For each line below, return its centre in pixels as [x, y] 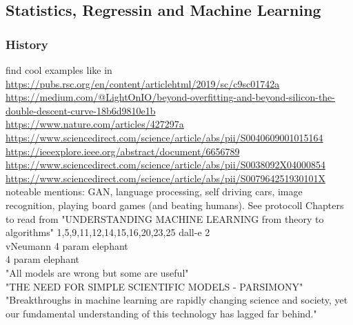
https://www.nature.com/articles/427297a [95, 124]
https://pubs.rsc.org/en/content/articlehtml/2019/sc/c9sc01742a [143, 83]
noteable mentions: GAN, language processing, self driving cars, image [154, 191]
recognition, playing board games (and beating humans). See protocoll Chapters [175, 205]
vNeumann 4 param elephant [67, 245]
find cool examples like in [59, 70]
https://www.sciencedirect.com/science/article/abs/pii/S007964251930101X [165, 178]
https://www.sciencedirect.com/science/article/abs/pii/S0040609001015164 [164, 137]
